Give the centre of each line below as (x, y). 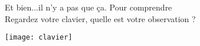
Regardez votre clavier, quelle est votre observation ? (100, 18)
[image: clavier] (39, 38)
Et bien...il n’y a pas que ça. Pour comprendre (88, 7)
